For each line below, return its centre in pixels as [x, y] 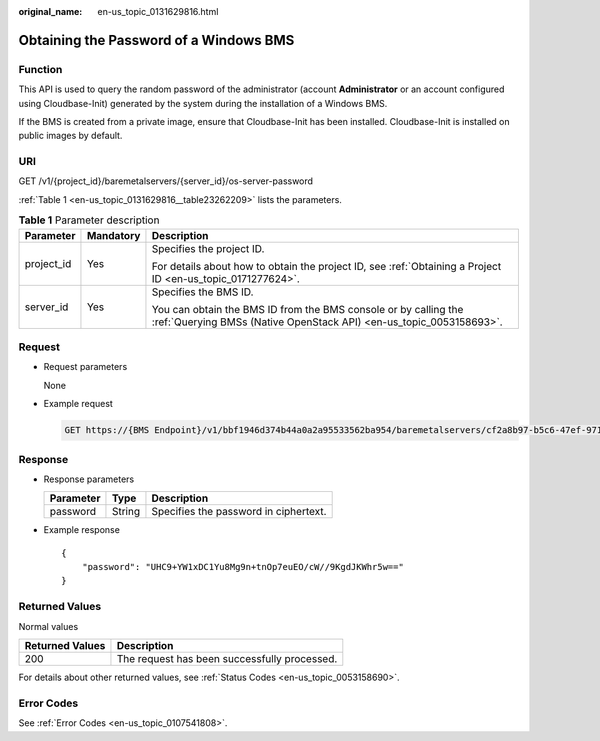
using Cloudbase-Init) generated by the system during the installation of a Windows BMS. [203, 103]
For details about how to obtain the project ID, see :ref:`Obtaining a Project [326, 266]
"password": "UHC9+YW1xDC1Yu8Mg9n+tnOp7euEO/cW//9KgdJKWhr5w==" [242, 567]
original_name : [50, 11]
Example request [78, 404]
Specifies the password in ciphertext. [239, 512]
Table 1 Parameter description [89, 220]
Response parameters [89, 479]
